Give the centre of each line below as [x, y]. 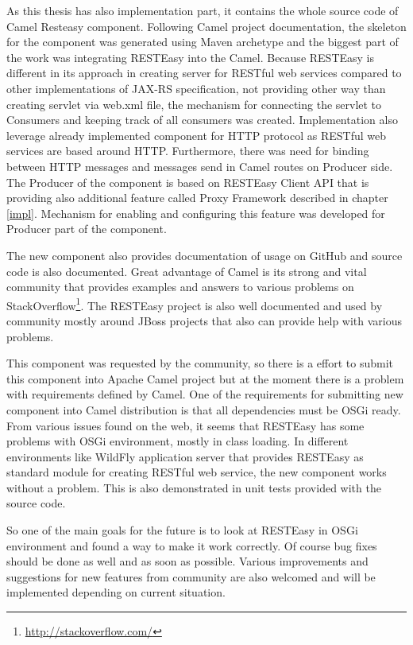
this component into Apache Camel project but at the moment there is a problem [205, 378]
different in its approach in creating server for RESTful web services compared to [204, 73]
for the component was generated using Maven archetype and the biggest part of [203, 42]
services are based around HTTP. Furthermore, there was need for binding [188, 151]
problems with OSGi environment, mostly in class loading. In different [178, 441]
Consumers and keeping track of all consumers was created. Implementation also [202, 120]
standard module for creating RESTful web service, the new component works [197, 472]
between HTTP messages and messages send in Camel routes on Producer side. [200, 166]
